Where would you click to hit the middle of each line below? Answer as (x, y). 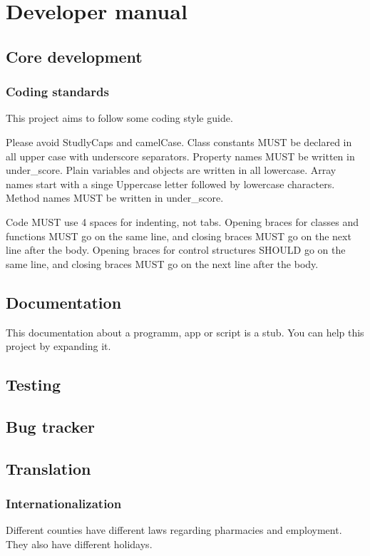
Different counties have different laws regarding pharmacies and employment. (174, 530)
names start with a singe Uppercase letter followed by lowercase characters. (170, 184)
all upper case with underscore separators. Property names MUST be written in (180, 156)
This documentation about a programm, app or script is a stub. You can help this (185, 332)
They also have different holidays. (79, 544)
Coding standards (57, 92)
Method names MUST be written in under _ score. (115, 198)
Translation (48, 468)
